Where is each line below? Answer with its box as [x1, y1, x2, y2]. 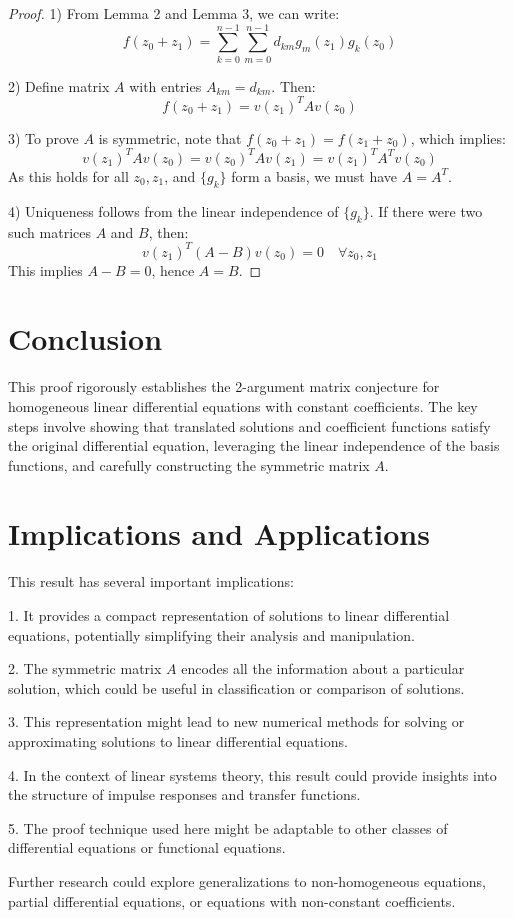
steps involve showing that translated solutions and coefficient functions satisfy [8, 415, 491, 436]
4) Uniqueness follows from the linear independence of [8, 200, 339, 221]
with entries [129, 75, 202, 96]
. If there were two [369, 200, 483, 221]
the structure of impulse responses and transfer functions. [8, 784, 361, 805]
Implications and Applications [8, 513, 430, 554]
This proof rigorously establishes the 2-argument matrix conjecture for [8, 376, 440, 397]
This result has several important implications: [8, 571, 294, 592]
